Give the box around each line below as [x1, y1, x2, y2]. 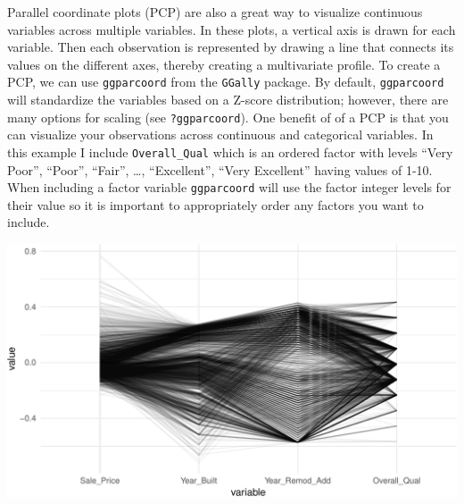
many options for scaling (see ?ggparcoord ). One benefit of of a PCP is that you [7, 107, 449, 126]
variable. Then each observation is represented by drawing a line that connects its [7, 38, 454, 56]
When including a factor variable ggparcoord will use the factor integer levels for [7, 178, 452, 197]
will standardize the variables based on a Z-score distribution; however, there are [7, 90, 449, 109]
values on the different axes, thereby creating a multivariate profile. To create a [7, 55, 441, 73]
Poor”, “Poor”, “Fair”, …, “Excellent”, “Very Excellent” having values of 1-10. [7, 160, 433, 179]
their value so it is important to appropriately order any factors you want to [7, 195, 424, 214]
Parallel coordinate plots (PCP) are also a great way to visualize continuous [7, 3, 423, 21]
